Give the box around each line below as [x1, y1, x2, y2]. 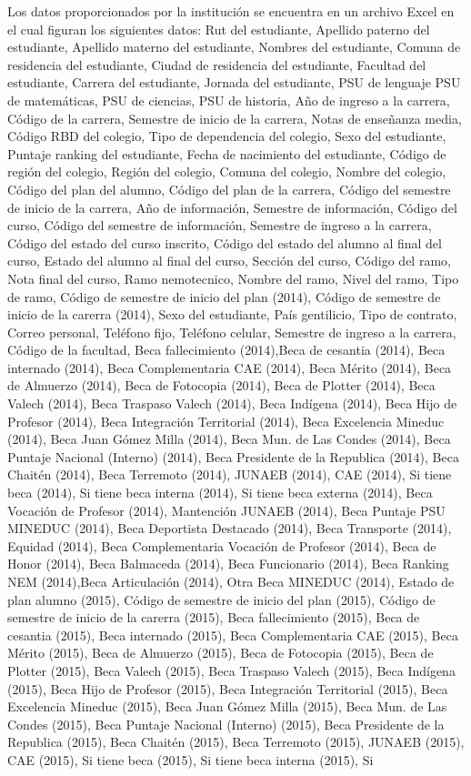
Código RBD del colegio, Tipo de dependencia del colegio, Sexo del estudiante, [7, 126, 446, 146]
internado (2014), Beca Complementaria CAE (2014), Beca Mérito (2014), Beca [7, 358, 452, 377]
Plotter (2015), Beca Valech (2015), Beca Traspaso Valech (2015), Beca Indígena [7, 660, 456, 680]
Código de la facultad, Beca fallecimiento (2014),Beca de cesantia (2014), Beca [7, 340, 446, 359]
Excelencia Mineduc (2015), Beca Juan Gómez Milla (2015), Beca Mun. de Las [7, 697, 447, 716]
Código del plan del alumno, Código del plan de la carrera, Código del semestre [7, 179, 451, 198]
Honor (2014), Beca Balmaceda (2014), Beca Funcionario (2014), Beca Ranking [7, 554, 449, 573]
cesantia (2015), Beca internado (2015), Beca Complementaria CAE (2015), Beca [7, 625, 458, 644]
